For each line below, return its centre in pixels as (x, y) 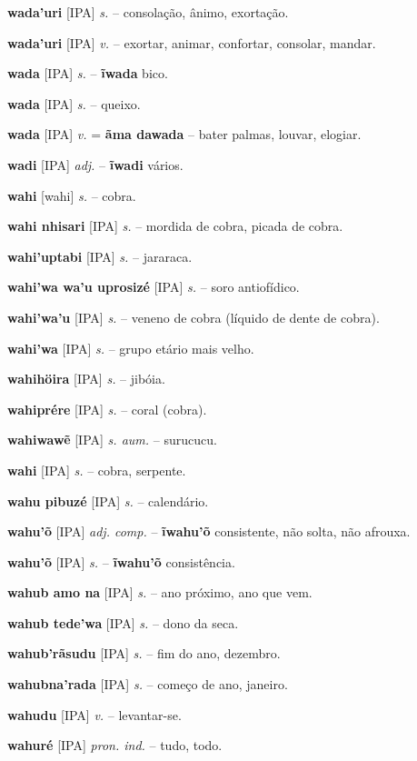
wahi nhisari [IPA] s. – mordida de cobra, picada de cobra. (175, 226)
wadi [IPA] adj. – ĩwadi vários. (95, 164)
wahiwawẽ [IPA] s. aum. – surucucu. (112, 440)
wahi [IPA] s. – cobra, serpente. (97, 470)
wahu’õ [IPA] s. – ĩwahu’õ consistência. (121, 561)
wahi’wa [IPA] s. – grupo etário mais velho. (131, 348)
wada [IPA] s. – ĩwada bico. (88, 73)
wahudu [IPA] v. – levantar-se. (94, 714)
